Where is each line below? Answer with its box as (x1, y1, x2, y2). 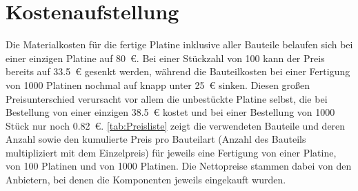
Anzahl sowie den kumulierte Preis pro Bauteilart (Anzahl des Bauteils (6, 132, 306, 146)
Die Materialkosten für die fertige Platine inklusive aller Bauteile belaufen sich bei (6, 37, 353, 52)
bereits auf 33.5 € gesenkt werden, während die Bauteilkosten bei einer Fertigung (6, 64, 350, 79)
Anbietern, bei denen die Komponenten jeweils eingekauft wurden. (6, 172, 286, 187)
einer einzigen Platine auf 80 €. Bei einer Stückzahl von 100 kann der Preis (6, 50, 325, 65)
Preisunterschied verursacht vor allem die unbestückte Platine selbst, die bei (6, 91, 328, 105)
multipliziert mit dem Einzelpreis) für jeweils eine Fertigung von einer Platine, (6, 145, 337, 159)
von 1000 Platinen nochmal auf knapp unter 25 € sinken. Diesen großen (6, 77, 310, 92)
